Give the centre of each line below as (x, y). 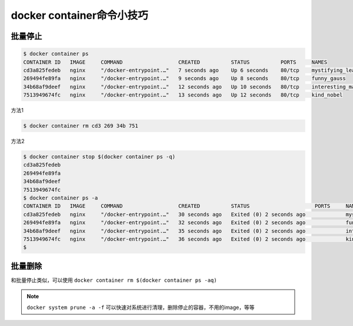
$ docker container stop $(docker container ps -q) (99, 157)
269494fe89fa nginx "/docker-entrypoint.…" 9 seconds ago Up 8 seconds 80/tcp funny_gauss (185, 79)
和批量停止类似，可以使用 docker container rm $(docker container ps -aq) (114, 280)
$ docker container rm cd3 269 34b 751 (81, 126)
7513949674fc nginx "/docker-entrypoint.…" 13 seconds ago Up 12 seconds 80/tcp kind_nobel (183, 95)
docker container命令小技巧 (79, 15)
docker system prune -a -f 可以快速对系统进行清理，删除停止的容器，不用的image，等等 (141, 307)
